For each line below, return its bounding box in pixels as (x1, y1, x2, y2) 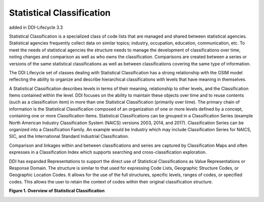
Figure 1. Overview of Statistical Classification (9, 188, 105, 194)
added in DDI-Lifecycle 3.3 (9, 24, 63, 30)
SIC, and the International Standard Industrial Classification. (9, 134, 130, 139)
